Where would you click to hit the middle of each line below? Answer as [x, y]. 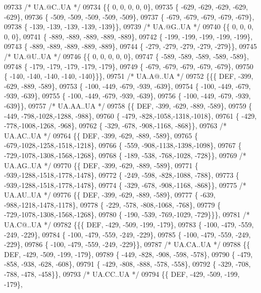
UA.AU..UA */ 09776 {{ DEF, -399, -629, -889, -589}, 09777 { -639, [110, 195]
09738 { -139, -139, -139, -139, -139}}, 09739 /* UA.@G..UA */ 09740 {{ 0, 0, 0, [129, 27]
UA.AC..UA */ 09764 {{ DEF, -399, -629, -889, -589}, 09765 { [101, 135]
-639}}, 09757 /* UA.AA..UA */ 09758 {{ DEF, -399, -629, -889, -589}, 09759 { [128, 105]
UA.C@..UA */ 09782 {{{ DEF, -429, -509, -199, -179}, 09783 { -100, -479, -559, [129, 225]
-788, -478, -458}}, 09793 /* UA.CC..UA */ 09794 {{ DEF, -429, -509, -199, [122, 274]
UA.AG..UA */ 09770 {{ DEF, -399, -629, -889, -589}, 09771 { [101, 165]
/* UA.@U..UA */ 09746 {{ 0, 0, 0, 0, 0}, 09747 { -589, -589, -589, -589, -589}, [126, 56]
